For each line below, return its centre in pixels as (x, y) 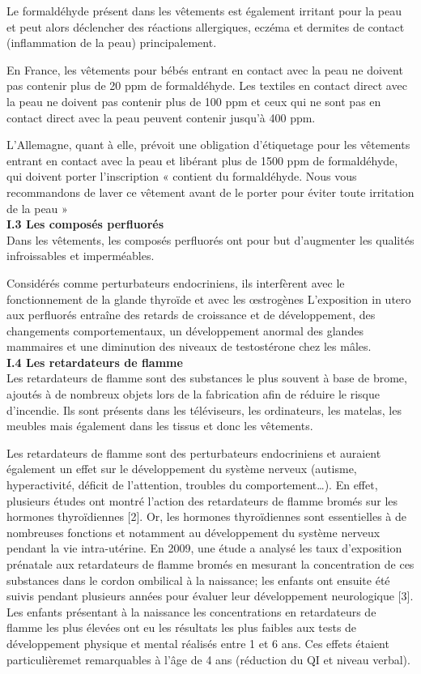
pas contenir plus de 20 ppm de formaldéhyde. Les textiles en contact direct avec (207, 85)
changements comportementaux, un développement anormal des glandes (185, 330)
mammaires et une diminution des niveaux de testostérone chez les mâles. (189, 346)
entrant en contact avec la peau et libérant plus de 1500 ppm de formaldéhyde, (202, 160)
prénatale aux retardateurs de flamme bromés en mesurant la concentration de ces (210, 564)
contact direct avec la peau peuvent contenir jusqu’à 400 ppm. (161, 117)
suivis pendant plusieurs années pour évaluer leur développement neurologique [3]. (210, 596)
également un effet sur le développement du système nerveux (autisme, (182, 469)
